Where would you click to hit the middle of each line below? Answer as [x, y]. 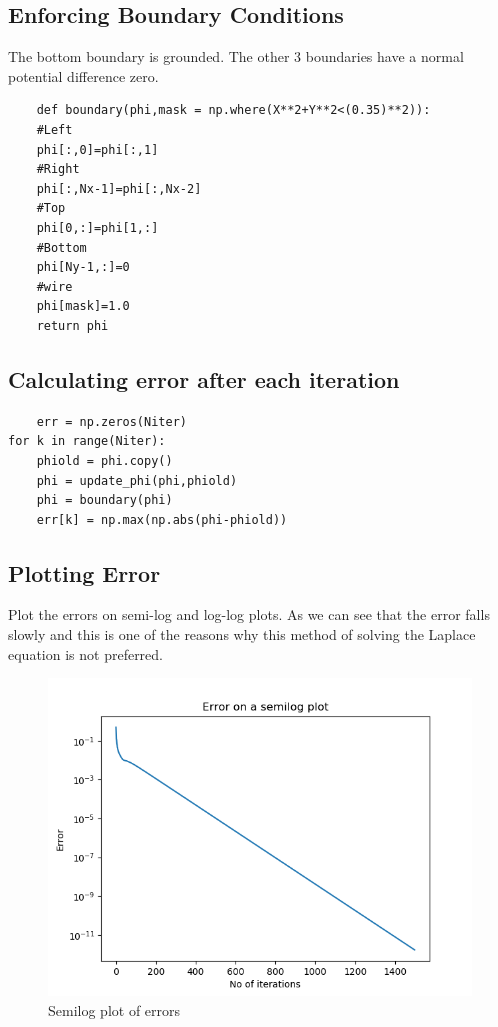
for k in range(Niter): [87, 441]
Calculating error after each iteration [204, 378]
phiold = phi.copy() [104, 460]
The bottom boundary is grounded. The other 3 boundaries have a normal [236, 56]
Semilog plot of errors [114, 1009]
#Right [58, 169]
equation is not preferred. [85, 653]
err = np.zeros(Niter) [111, 421]
